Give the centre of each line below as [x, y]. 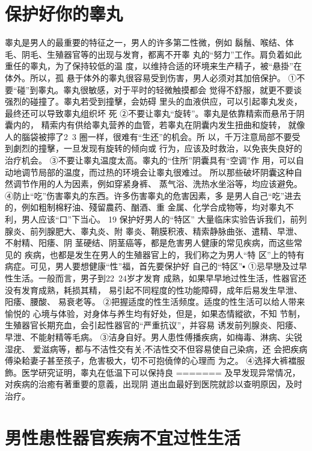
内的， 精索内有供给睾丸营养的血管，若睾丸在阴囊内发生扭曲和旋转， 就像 [159, 125]
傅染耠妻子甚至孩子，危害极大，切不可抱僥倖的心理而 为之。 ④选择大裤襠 [151, 360]
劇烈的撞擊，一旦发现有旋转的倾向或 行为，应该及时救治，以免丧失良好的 [158, 148]
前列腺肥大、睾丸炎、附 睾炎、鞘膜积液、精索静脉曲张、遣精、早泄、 [166, 231]
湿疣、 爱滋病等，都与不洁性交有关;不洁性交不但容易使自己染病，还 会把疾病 [156, 348]
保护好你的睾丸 [64, 14]
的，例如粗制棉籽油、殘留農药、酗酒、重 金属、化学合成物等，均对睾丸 [145, 207]
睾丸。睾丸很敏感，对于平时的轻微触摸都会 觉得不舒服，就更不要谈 [170, 89]
